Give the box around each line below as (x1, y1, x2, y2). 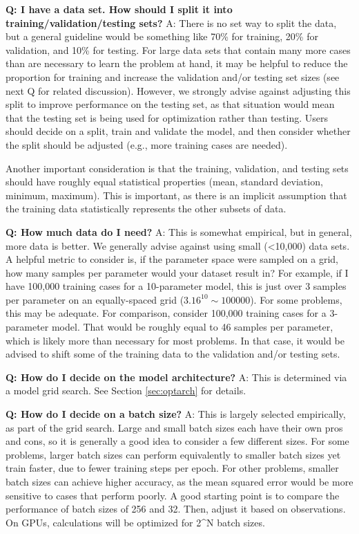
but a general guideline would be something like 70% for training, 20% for (6, 29, 318, 44)
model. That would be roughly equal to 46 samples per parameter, (51, 320, 333, 334)
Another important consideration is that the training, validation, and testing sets (6, 160, 349, 175)
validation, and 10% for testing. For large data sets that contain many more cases (6, 42, 351, 57)
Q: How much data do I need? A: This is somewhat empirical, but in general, (6, 224, 352, 239)
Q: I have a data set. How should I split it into (6, 2, 233, 16)
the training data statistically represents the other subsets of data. (6, 201, 287, 216)
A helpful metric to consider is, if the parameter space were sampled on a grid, (6, 252, 338, 266)
